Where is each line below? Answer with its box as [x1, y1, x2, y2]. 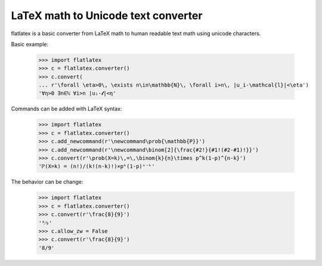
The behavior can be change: [11, 178, 83, 185]
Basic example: [11, 41, 49, 48]
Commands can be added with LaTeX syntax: [11, 105, 122, 113]
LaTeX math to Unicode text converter [11, 9, 203, 22]
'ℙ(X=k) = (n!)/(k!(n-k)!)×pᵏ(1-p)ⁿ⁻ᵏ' [38, 163, 155, 170]
